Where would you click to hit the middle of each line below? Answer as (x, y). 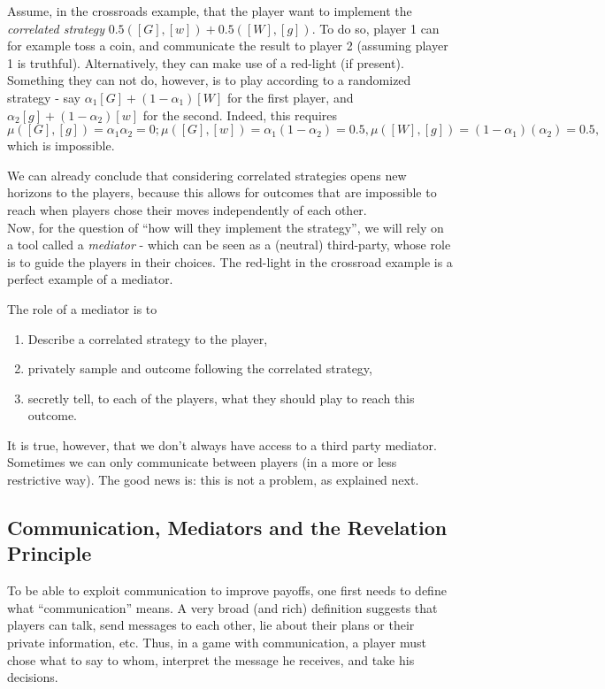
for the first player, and (290, 97)
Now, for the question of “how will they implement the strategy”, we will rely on (226, 227)
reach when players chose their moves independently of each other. (187, 209)
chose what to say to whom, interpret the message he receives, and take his (211, 659)
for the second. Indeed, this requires (240, 115)
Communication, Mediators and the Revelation (227, 528)
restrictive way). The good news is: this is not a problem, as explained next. (213, 480)
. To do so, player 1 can (375, 28)
